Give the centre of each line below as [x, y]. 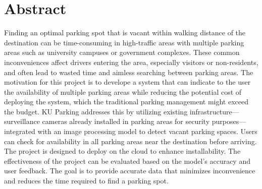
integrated [20, 131]
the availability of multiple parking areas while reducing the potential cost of [123, 91]
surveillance [22, 121]
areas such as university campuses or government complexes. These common [122, 52]
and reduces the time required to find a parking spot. [86, 181]
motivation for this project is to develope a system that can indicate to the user [127, 82]
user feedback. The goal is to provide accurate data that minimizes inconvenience [130, 171]
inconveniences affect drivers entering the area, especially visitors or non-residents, [131, 62]
